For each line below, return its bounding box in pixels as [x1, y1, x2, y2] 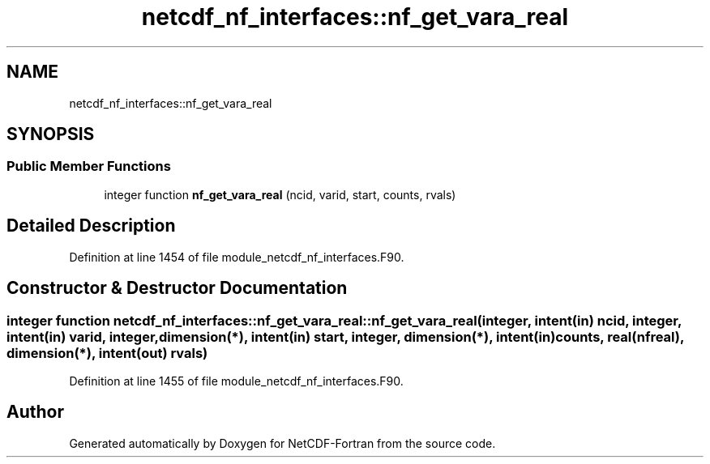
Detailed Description [6, 215, 176, 236]
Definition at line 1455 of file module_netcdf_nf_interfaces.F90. [69, 373, 404, 388]
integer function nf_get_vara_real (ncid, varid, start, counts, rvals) [104, 187, 456, 202]
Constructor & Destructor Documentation [6, 278, 348, 299]
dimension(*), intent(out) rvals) [6, 344, 208, 361]
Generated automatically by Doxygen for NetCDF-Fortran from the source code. [69, 436, 496, 450]
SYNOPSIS [6, 124, 95, 145]
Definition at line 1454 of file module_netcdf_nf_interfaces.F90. [69, 249, 404, 264]
